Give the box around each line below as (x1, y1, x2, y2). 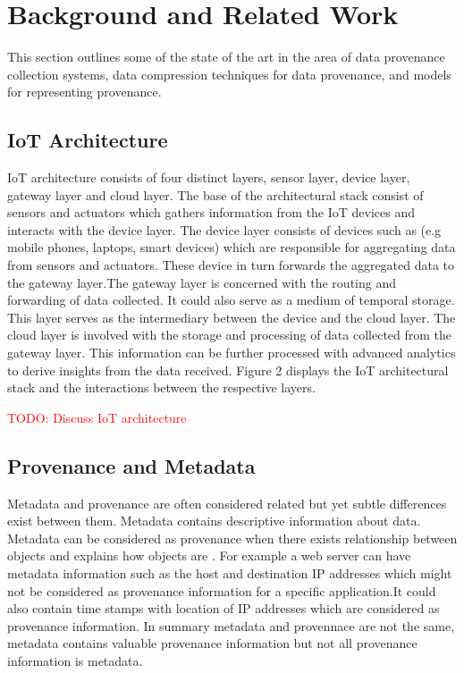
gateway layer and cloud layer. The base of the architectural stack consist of (7, 185, 424, 204)
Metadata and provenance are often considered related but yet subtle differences (7, 493, 447, 512)
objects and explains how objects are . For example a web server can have (7, 546, 411, 565)
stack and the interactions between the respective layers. (7, 378, 316, 397)
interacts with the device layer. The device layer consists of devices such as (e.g (7, 220, 442, 239)
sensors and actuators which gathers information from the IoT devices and (7, 203, 416, 222)
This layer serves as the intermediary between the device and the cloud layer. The (7, 307, 456, 326)
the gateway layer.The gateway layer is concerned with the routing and (7, 273, 396, 291)
